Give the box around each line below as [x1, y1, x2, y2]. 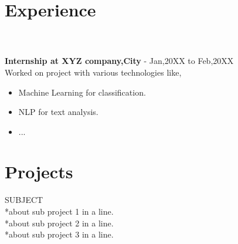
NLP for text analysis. [18, 106, 98, 118]
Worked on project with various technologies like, [5, 66, 182, 78]
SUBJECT [5, 194, 43, 206]
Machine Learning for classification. [18, 86, 146, 98]
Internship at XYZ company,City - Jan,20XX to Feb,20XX [5, 55, 234, 67]
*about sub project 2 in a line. [5, 216, 114, 229]
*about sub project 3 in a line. [5, 228, 114, 240]
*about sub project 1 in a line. [5, 205, 114, 217]
